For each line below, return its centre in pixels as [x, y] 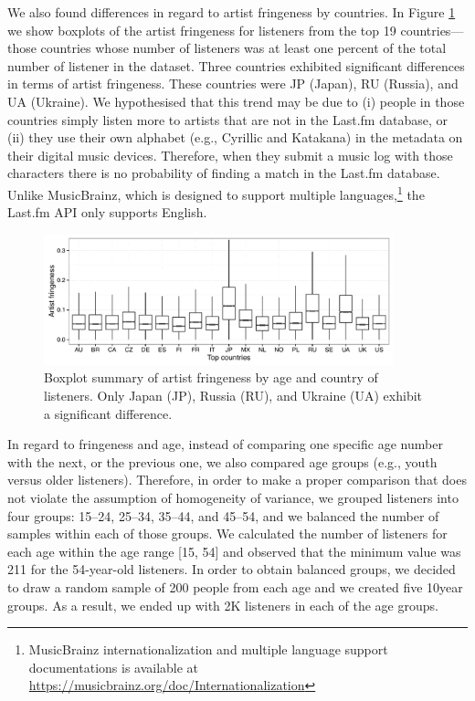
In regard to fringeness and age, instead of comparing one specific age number [225, 444]
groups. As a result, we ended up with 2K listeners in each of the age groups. [223, 605]
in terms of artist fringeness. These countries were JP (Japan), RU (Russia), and [233, 84]
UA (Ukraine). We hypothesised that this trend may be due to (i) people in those [236, 101]
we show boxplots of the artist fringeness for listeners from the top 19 [202, 30]
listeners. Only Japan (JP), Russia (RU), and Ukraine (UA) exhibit [233, 396]
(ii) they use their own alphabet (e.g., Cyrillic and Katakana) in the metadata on [235, 137]
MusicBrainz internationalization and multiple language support [208, 649]
